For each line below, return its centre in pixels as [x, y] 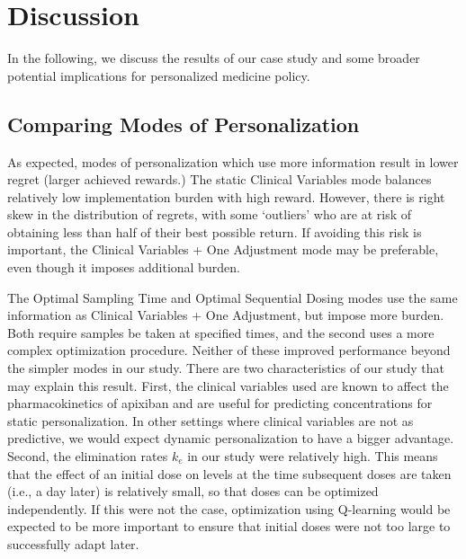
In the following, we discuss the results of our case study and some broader [214, 58]
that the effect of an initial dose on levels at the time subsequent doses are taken [229, 473]
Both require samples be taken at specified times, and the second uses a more [221, 332]
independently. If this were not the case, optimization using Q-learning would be [229, 508]
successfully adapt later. [73, 543]
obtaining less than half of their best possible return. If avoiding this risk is [215, 231]
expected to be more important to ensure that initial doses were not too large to [229, 526]
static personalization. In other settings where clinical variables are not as [211, 420]
